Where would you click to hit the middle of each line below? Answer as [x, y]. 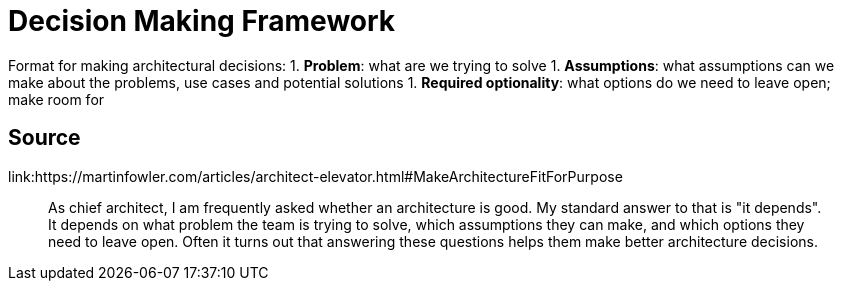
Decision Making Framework [202, 21]
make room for [56, 99]
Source [44, 138]
